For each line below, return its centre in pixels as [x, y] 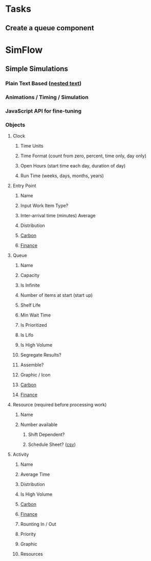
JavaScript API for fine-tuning [44, 111]
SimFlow [24, 50]
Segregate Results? [41, 355]
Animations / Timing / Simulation [47, 97]
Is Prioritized [34, 325]
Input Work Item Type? [44, 205]
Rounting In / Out [38, 524]
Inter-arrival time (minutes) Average [58, 216]
